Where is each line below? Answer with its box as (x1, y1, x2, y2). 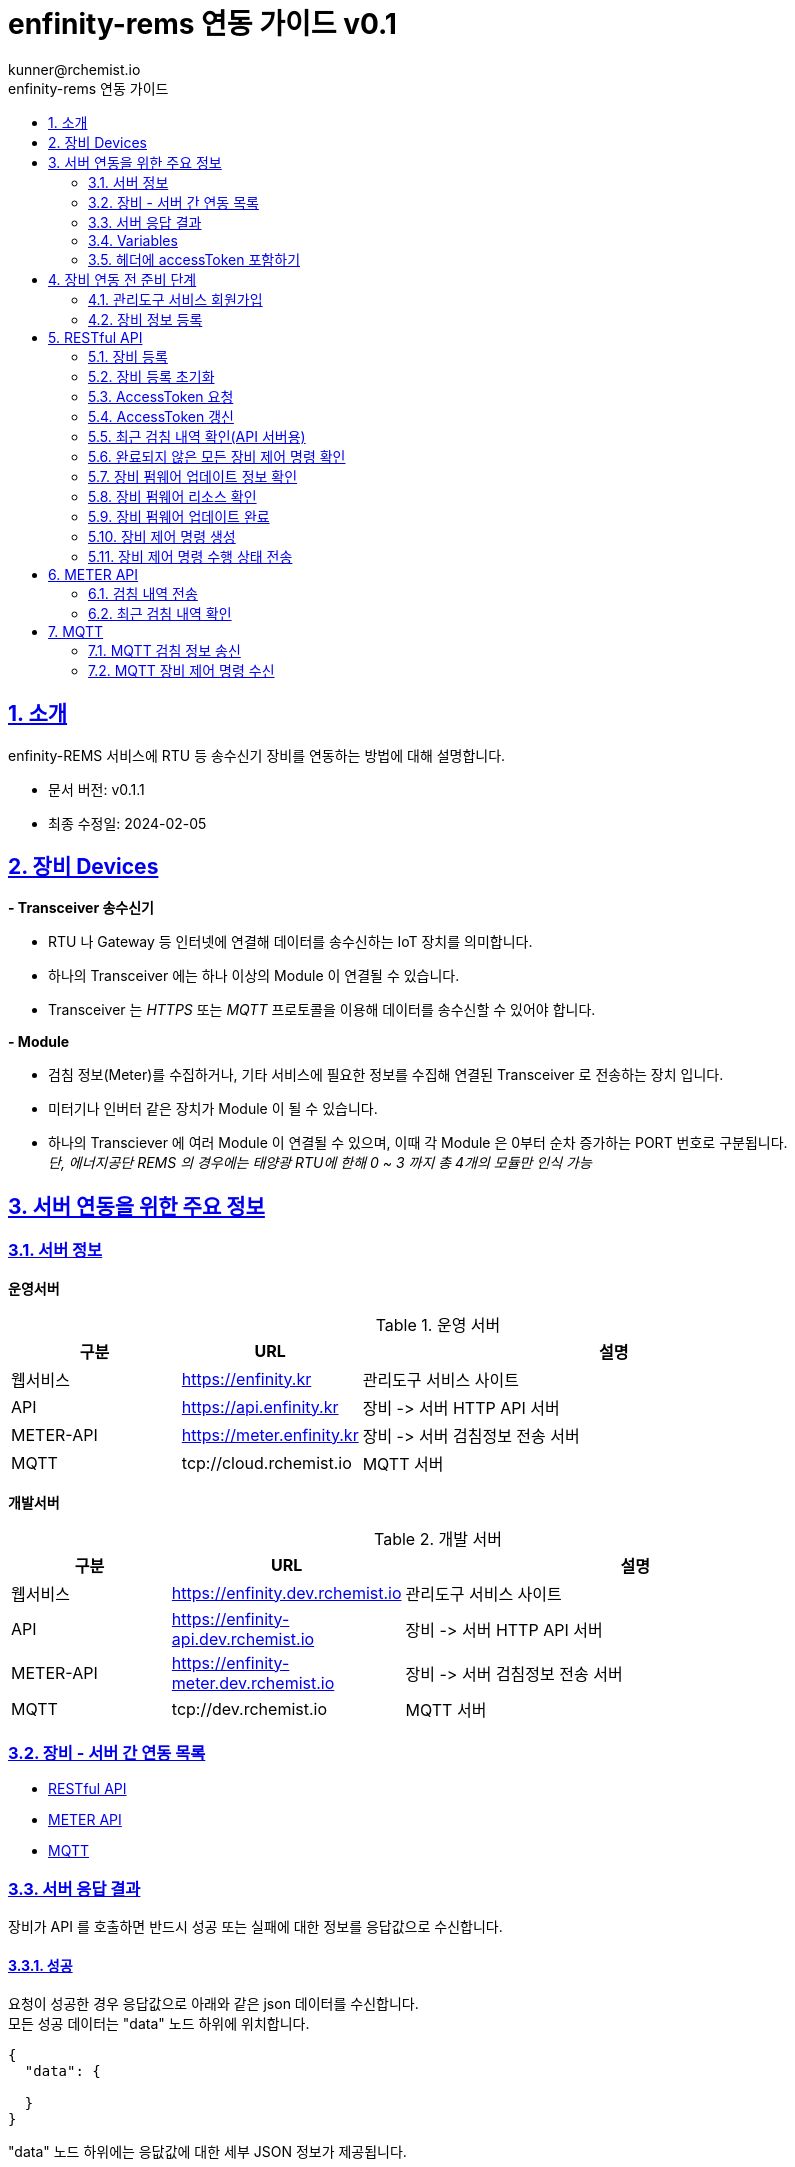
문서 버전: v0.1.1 (48, 780, 145, 798)
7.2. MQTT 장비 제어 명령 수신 (88, 661, 275, 679)
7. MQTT (48, 622, 104, 640)
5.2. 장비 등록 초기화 (88, 367, 215, 385)
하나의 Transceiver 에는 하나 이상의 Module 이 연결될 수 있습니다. (48, 967, 460, 985)
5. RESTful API (48, 328, 143, 346)
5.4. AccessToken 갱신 (88, 407, 234, 425)
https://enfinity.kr (181, 1368, 312, 1389)
